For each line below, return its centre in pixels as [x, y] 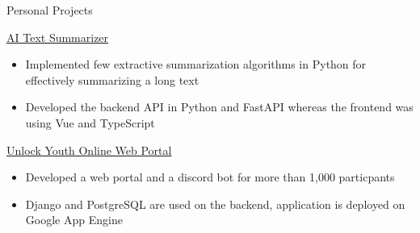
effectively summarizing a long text [112, 79]
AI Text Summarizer [58, 37]
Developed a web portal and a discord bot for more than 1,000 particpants [210, 177]
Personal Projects [50, 10]
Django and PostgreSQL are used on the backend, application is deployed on [215, 204]
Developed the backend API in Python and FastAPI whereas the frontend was [219, 107]
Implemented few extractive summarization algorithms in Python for [196, 64]
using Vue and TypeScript [90, 122]
